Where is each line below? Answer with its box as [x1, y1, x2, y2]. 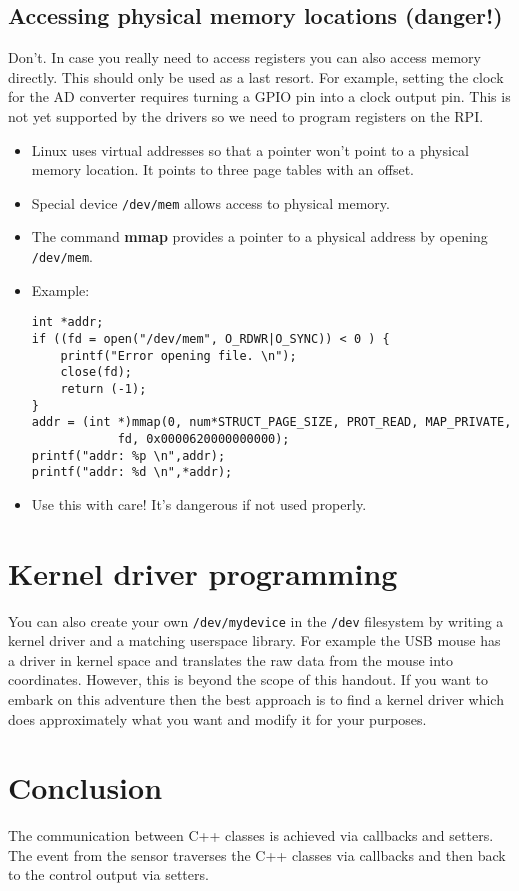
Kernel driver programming [8, 552, 398, 593]
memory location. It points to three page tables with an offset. [31, 159, 414, 180]
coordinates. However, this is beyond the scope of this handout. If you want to [8, 669, 488, 690]
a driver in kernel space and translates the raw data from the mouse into [8, 649, 454, 670]
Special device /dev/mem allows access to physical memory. [31, 192, 390, 213]
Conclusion [8, 767, 163, 808]
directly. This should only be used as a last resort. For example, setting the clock [8, 66, 504, 87]
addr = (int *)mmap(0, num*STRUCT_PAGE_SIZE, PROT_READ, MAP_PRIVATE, [31, 415, 512, 430]
